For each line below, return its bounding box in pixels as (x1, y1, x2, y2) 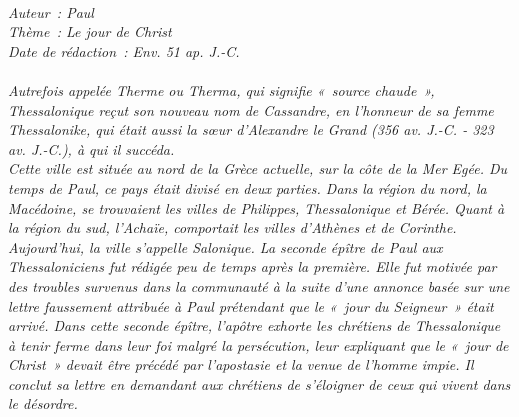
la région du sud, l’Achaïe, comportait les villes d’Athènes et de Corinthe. (8, 217, 457, 238)
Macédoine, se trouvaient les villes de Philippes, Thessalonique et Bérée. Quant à (8, 197, 505, 218)
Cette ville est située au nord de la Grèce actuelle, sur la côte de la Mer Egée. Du (8, 158, 508, 179)
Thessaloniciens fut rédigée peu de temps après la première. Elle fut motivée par (8, 256, 497, 277)
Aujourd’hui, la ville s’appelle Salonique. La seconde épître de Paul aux (8, 236, 443, 257)
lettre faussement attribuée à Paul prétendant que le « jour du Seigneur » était (8, 295, 494, 316)
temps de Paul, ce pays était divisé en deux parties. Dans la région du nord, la (8, 177, 487, 198)
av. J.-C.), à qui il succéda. (8, 138, 175, 159)
